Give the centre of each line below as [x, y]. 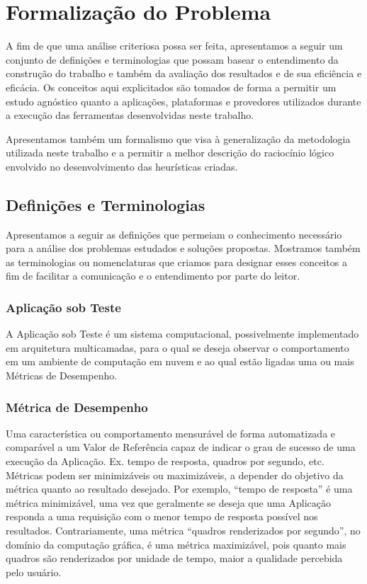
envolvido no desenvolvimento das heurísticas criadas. [122, 166]
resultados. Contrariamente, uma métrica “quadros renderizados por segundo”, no [183, 531]
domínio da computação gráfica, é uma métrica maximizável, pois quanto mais [176, 544]
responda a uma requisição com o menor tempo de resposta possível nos [162, 516]
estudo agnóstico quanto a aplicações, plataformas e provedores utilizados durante [183, 101]
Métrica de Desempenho [77, 407]
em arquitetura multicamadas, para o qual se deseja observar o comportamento [177, 347]
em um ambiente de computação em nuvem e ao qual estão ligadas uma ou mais [180, 361]
